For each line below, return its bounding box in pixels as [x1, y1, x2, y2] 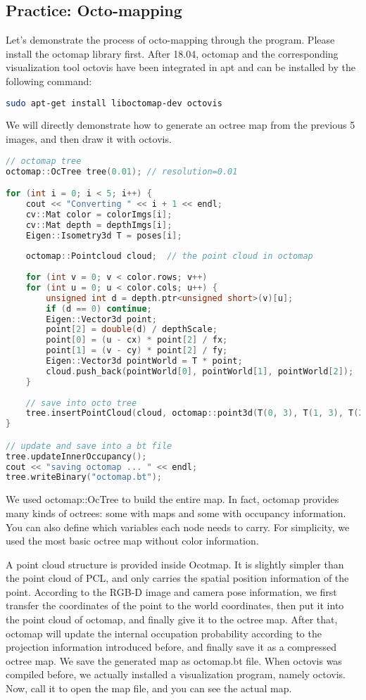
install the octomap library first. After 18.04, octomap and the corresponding [6, 46, 339, 61]
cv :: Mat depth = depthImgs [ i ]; [25, 219, 172, 230]
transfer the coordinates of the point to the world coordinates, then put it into [6, 598, 344, 613]
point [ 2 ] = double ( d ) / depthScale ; [46, 324, 217, 335]
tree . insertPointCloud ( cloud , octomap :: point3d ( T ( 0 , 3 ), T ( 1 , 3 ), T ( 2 [25, 408, 364, 419]
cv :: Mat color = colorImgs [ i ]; [25, 209, 172, 219]
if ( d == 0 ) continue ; [46, 303, 152, 314]
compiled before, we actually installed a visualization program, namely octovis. [6, 667, 346, 682]
